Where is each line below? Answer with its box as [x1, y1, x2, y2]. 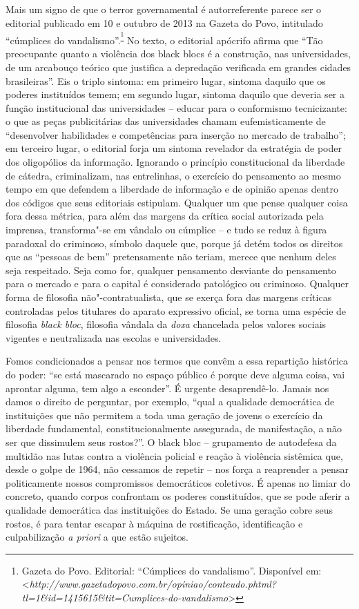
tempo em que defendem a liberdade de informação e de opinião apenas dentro [6, 182, 339, 196]
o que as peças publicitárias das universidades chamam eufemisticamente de [6, 114, 326, 128]
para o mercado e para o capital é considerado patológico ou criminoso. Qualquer [6, 276, 349, 291]
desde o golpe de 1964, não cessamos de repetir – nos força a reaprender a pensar [6, 462, 349, 476]
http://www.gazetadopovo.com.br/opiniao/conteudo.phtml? [29, 577, 276, 591]
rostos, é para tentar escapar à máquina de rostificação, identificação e [6, 516, 303, 530]
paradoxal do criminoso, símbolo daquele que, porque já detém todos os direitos [6, 235, 343, 250]
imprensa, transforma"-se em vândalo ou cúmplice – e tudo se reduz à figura [6, 222, 327, 237]
